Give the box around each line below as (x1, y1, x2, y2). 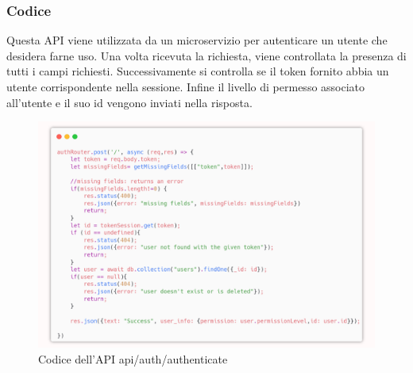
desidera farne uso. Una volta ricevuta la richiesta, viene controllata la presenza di (6, 47, 407, 63)
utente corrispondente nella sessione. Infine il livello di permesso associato (6, 79, 365, 94)
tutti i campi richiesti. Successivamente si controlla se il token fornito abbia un (6, 63, 389, 79)
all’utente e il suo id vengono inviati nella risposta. (6, 94, 253, 110)
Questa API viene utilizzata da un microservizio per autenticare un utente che (6, 32, 388, 48)
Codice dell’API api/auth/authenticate (38, 350, 228, 367)
